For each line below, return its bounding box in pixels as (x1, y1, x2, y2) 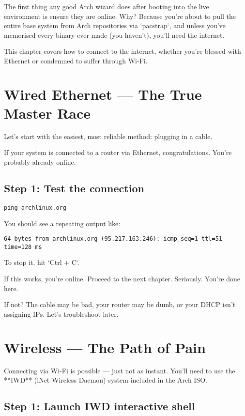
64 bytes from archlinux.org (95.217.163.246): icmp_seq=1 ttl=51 (4, 235, 223, 243)
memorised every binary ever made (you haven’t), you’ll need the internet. (4, 30, 225, 40)
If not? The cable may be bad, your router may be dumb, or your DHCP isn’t (4, 299, 236, 309)
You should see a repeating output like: (4, 218, 121, 228)
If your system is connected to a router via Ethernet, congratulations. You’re (4, 147, 232, 157)
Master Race (4, 103, 91, 123)
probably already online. (4, 157, 76, 167)
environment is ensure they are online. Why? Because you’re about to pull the (4, 11, 236, 21)
